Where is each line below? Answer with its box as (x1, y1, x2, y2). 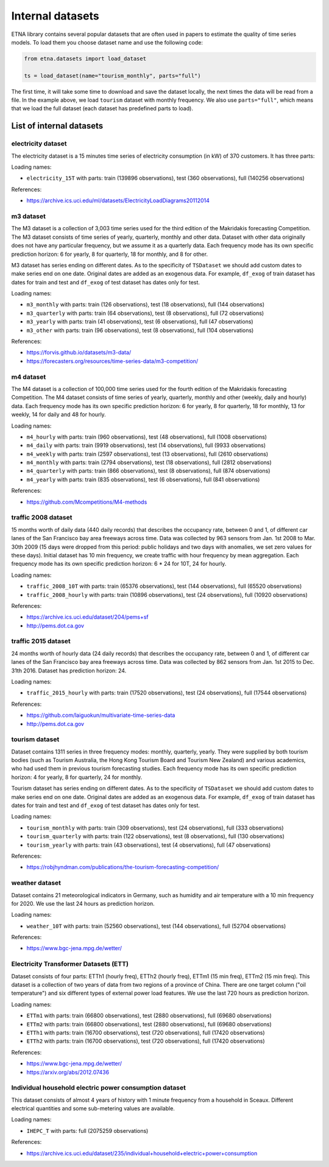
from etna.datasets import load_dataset (24, 55, 146, 62)
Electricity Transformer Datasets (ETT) (11, 960, 129, 968)
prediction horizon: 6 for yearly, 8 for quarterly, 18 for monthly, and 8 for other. (11, 250, 208, 258)
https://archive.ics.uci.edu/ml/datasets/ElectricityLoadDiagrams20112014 (26, 197, 210, 204)
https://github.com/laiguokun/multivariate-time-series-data (26, 711, 175, 719)
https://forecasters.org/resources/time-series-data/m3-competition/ (26, 357, 199, 365)
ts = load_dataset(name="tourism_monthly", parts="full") (24, 72, 201, 79)
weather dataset (11, 879, 61, 887)
